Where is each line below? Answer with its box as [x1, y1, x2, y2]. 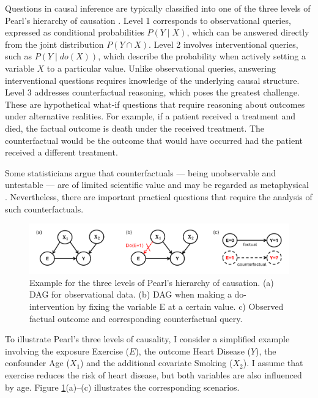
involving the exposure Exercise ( [5, 344, 130, 357]
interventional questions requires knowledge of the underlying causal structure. [5, 73, 300, 86]
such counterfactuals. [5, 202, 84, 215]
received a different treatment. [5, 146, 118, 159]
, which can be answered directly [187, 26, 309, 39]
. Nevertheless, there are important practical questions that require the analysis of [5, 190, 312, 203]
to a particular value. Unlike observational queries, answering [46, 61, 276, 74]
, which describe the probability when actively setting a [98, 50, 306, 62]
